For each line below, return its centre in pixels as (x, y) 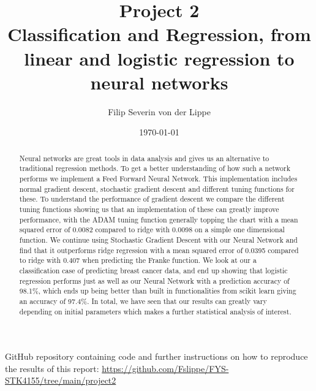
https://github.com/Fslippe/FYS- (165, 368)
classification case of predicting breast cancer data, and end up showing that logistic (153, 270)
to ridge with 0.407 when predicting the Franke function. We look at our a (138, 260)
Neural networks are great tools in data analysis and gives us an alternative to (144, 158)
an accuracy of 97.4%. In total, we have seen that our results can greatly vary (143, 301)
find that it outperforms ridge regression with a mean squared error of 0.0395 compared (159, 250)
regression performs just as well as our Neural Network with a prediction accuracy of (154, 280)
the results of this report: (52, 368)
